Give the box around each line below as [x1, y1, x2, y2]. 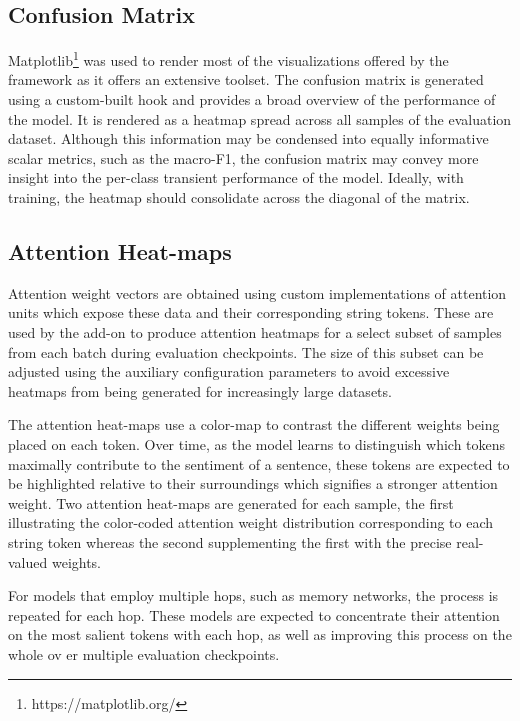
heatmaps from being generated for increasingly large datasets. [8, 380, 392, 401]
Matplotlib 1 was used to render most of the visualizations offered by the [8, 47, 449, 70]
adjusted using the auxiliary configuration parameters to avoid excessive [8, 361, 450, 382]
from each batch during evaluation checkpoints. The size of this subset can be [8, 341, 484, 362]
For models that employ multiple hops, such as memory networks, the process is [8, 585, 499, 606]
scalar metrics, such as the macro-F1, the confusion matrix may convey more [8, 147, 479, 168]
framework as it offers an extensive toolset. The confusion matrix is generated [8, 69, 484, 90]
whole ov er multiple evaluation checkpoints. [8, 643, 280, 664]
